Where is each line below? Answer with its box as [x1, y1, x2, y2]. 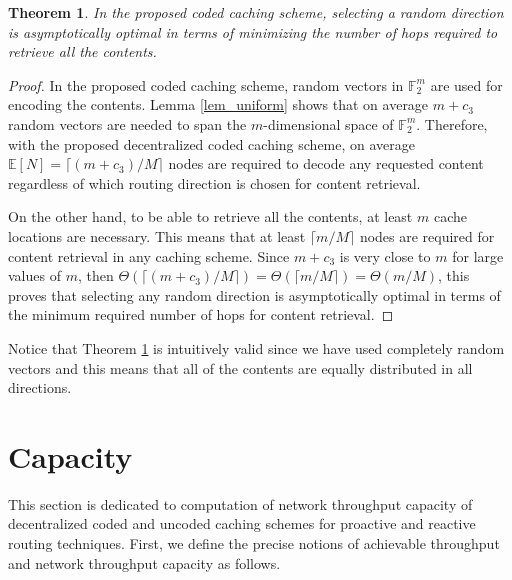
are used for [430, 74, 503, 95]
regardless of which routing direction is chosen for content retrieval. [8, 172, 421, 193]
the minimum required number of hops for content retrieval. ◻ [8, 304, 394, 325]
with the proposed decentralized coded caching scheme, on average [8, 133, 416, 154]
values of [8, 265, 61, 286]
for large [452, 245, 504, 266]
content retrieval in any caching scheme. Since [8, 245, 290, 266]
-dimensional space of [263, 113, 394, 134]
